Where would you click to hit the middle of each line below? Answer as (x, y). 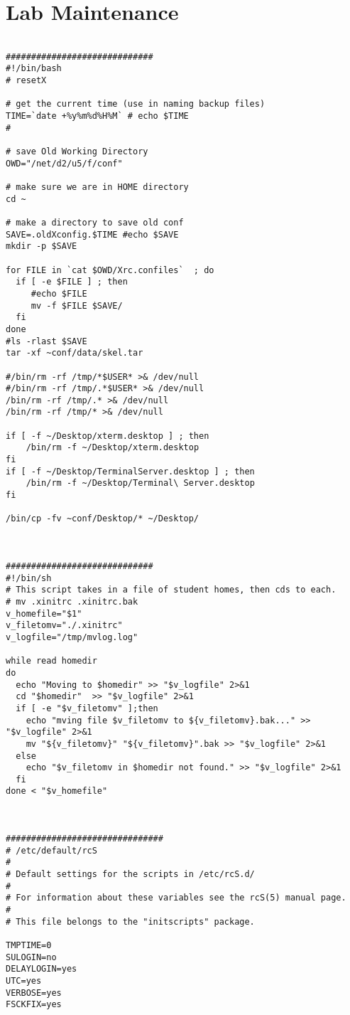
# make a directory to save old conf (95, 222)
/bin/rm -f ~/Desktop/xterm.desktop (113, 448)
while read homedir (51, 661)
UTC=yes (24, 981)
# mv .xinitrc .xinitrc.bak (72, 601)
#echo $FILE (59, 293)
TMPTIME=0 (29, 945)
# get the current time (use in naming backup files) (136, 104)
